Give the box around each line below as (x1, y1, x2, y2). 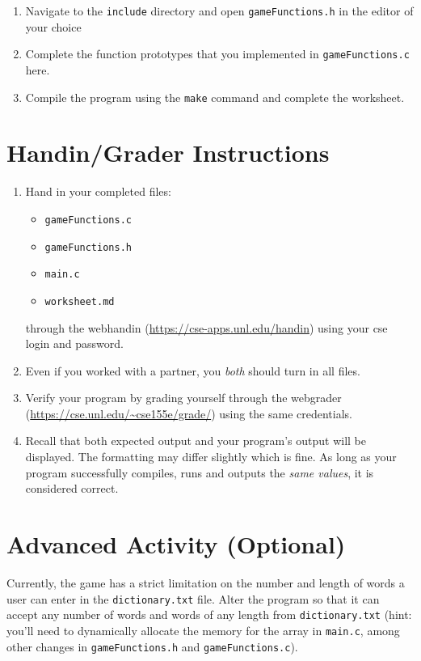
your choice (25, 18, 82, 35)
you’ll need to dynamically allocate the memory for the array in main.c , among (6, 621, 400, 638)
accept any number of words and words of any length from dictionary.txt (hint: (6, 606, 412, 623)
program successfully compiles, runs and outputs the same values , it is (25, 464, 374, 481)
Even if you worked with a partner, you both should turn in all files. (25, 362, 360, 379)
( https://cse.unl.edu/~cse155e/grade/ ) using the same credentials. (25, 405, 352, 422)
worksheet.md (44, 295, 115, 307)
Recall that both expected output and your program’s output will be (25, 432, 367, 449)
